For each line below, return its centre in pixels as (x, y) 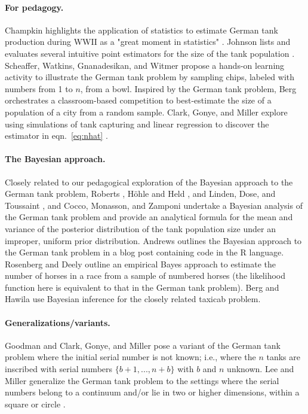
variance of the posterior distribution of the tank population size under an (140, 228)
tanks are (283, 357)
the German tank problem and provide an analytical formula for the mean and (149, 217)
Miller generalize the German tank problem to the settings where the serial (142, 380)
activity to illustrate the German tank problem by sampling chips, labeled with (150, 77)
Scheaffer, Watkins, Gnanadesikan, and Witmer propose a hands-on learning (145, 65)
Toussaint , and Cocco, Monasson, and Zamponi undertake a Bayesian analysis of (154, 205)
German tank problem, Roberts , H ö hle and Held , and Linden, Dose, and (140, 194)
